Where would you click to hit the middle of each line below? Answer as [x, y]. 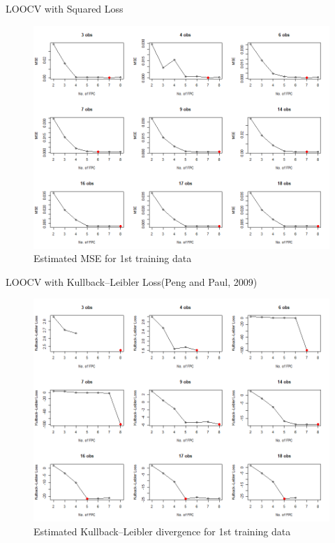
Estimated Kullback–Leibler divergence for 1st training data [162, 531]
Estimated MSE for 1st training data [113, 258]
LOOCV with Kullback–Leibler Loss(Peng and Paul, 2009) [132, 281]
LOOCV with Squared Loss [65, 8]
